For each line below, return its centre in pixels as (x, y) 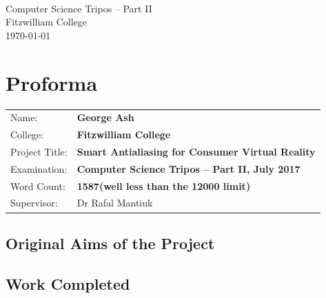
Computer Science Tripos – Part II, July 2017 (189, 168)
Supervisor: (34, 203)
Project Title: (39, 151)
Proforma (52, 82)
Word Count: (38, 185)
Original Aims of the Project (110, 243)
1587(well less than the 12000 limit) (164, 185)
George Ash (105, 117)
